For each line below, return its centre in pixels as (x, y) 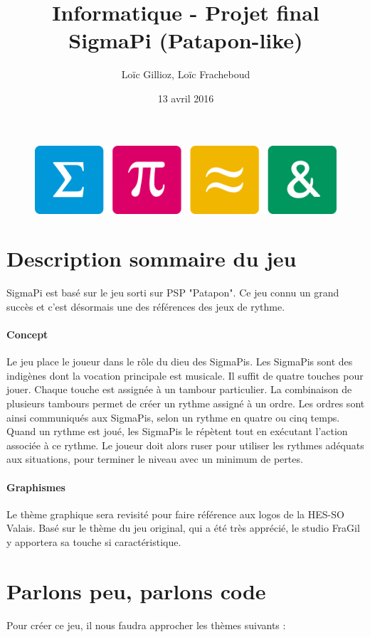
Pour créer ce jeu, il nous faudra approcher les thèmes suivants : (146, 625)
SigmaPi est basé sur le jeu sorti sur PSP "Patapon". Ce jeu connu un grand (173, 293)
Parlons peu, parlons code (136, 590)
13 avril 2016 (186, 98)
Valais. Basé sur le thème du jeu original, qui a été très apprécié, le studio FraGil (183, 528)
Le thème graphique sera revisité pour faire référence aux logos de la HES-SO (175, 514)
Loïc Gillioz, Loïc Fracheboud (186, 74)
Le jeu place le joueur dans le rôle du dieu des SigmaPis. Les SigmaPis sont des (180, 362)
